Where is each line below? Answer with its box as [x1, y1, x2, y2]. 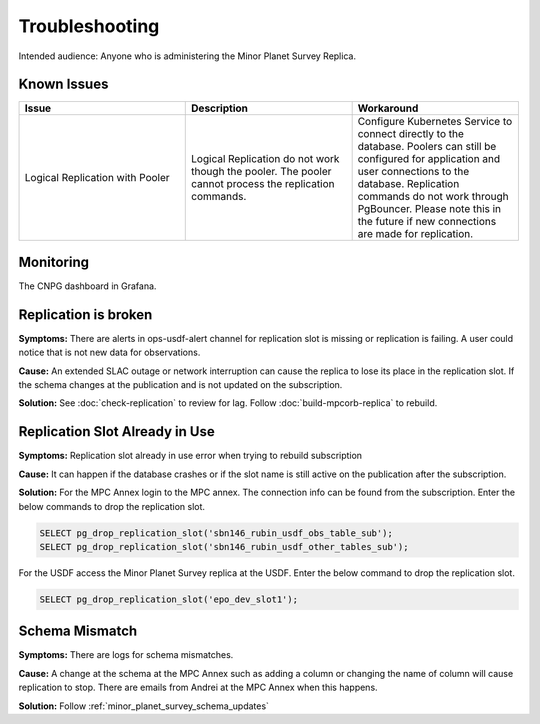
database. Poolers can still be [357, 140, 497, 154]
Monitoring [18, 253, 90, 270]
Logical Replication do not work [191, 152, 340, 166]
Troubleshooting [18, 15, 160, 37]
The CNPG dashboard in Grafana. [18, 280, 157, 292]
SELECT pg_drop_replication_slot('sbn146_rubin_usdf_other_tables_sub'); [39, 541, 409, 552]
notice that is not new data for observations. [18, 346, 201, 359]
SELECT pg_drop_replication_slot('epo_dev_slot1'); [39, 593, 299, 605]
